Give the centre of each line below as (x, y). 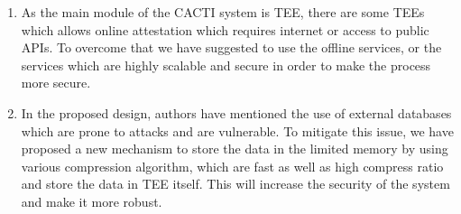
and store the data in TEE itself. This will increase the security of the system (235, 184)
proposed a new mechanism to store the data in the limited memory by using (235, 149)
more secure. (56, 83)
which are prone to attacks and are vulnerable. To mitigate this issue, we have (237, 130)
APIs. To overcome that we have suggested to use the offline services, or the (231, 47)
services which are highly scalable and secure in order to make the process (226, 65)
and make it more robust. (92, 201)
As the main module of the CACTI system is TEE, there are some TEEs (223, 12)
